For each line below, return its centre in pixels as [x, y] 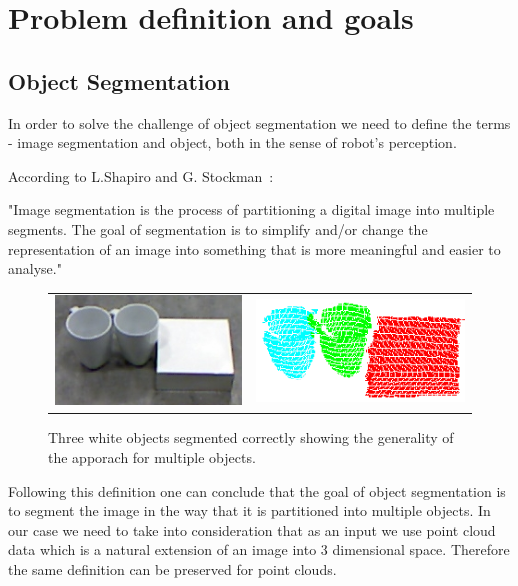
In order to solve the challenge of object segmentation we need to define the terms [259, 122]
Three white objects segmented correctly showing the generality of [251, 437]
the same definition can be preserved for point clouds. [172, 568]
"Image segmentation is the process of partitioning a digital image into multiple [251, 209]
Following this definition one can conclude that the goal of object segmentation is [257, 490]
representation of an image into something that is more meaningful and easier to [254, 248]
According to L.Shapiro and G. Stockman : [141, 175]
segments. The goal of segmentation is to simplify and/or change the [218, 228]
